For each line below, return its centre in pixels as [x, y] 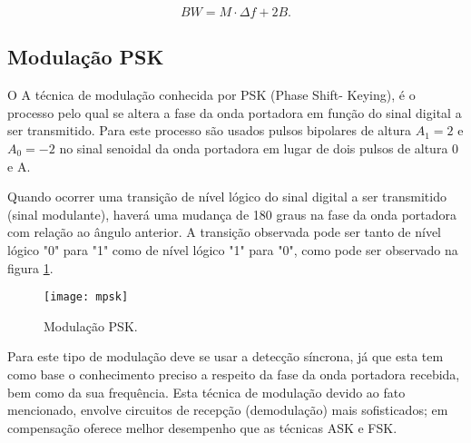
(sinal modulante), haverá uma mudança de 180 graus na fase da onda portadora [232, 214]
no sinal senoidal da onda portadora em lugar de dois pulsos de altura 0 [259, 148]
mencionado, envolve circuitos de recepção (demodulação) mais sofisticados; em [228, 410]
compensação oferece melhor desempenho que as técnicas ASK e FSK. [202, 427]
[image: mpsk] [86, 297]
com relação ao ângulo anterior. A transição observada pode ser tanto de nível [225, 232]
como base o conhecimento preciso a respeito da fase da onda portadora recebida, [234, 374]
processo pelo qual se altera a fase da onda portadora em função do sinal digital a [235, 112]
